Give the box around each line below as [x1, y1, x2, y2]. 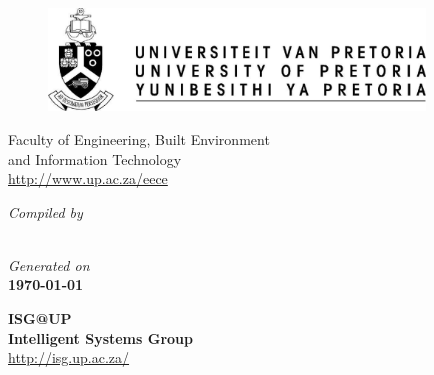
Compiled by [8, 201, 83, 222]
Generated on [8, 254, 90, 275]
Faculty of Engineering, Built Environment [8, 128, 270, 149]
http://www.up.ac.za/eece [8, 168, 168, 189]
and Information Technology [8, 148, 182, 169]
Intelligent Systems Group [8, 327, 193, 348]
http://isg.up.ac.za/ [8, 347, 130, 368]
